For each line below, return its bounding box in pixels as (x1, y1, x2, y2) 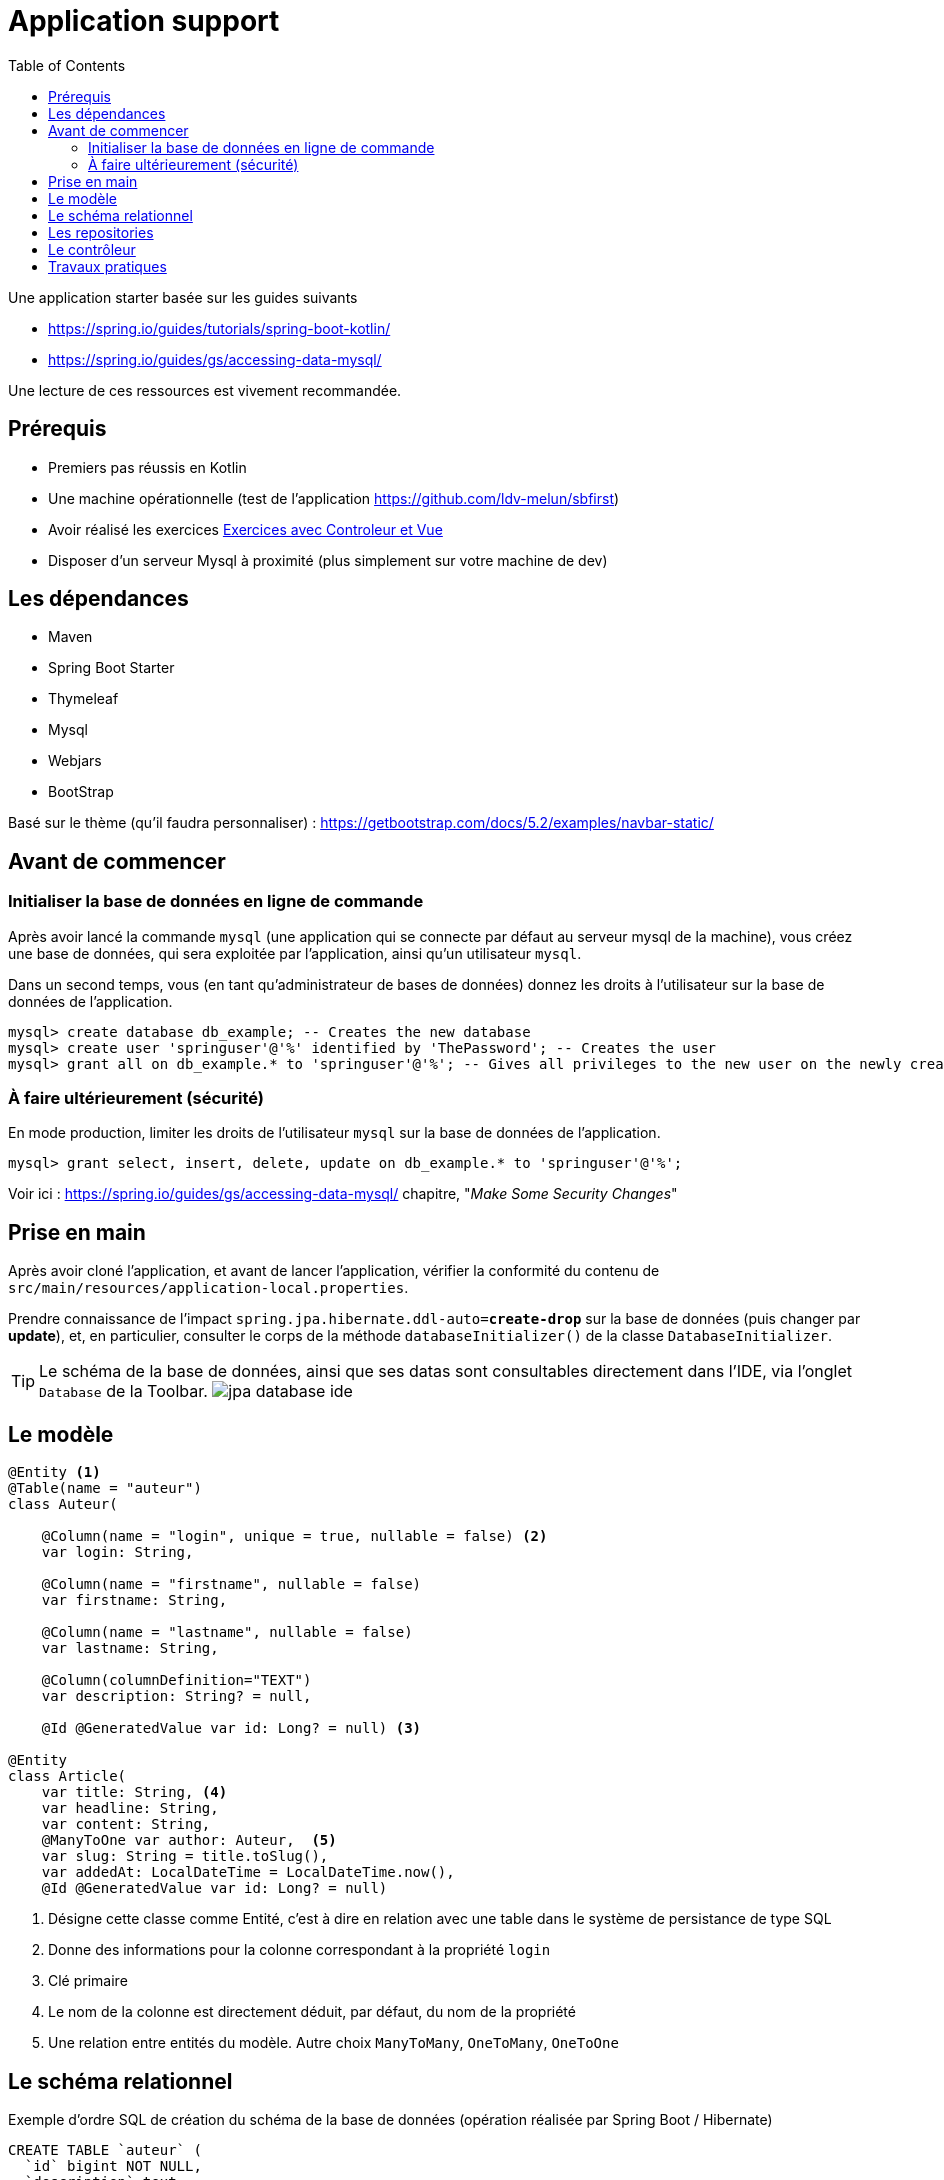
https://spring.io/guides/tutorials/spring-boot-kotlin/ (48, 319, 391, 337)
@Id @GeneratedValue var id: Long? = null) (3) (41, 1720, 422, 1737)
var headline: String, (41, 1800, 219, 1817)
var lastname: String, (41, 1640, 219, 1657)
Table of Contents (8, 56, 126, 74)
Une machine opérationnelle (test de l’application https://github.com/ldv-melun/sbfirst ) (48, 489, 620, 507)
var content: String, (41, 1816, 211, 1833)
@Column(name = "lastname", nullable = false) (41, 1624, 413, 1641)
